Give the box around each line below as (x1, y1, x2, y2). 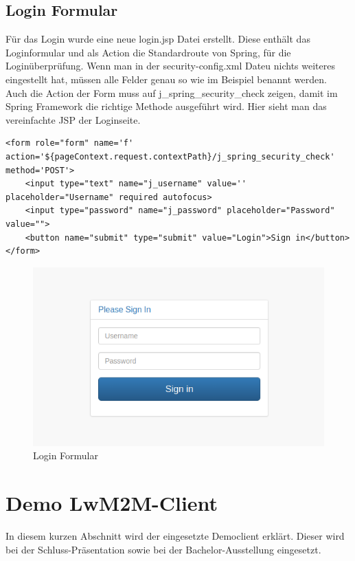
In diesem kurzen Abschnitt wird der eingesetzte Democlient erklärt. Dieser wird (5, 528, 345, 542)
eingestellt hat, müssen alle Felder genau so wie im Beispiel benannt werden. (5, 71, 327, 86)
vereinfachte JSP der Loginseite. (5, 112, 141, 126)
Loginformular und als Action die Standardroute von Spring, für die (5, 45, 291, 59)
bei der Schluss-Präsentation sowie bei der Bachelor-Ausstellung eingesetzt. (5, 542, 321, 556)
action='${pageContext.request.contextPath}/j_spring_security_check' (5, 151, 335, 162)
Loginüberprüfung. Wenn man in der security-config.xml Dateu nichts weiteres (5, 58, 335, 73)
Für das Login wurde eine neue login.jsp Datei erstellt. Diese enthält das (5, 32, 310, 46)
